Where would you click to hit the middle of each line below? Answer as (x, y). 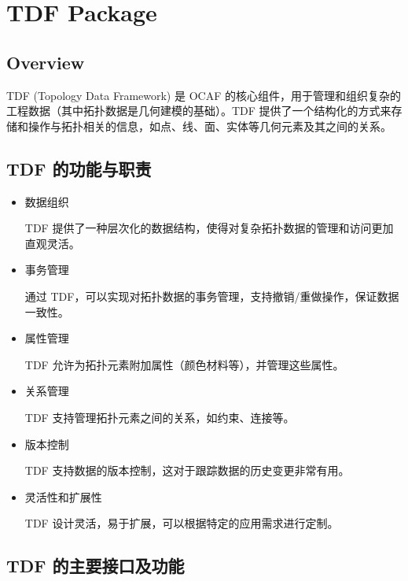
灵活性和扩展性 (63, 496)
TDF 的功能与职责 (79, 168)
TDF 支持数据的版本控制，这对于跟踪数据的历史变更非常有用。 (187, 470)
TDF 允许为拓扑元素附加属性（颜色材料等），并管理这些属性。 (184, 364)
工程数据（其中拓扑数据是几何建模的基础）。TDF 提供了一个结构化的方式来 (199, 111)
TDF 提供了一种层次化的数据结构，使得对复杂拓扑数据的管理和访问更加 (209, 228)
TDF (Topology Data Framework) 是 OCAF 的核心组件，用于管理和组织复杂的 (204, 95)
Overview (46, 62)
